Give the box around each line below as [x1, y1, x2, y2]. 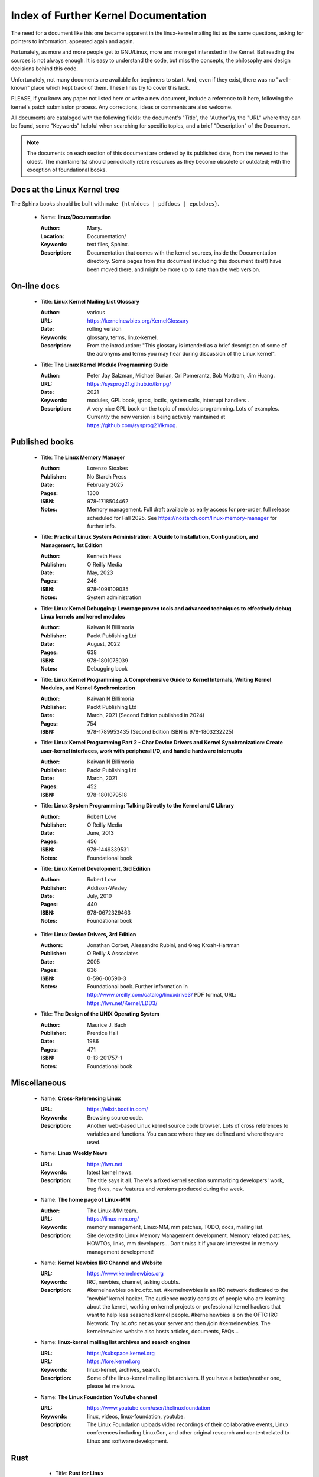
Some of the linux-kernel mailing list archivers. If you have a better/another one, [87, 1374, 281, 1382]
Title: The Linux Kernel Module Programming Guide [40, 361, 168, 368]
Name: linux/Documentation [40, 213, 112, 221]
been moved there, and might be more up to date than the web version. [87, 266, 261, 273]
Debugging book [87, 665, 128, 672]
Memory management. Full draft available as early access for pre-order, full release [87, 506, 291, 513]
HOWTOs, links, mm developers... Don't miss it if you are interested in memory [87, 1240, 279, 1247]
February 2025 [87, 482, 123, 489]
